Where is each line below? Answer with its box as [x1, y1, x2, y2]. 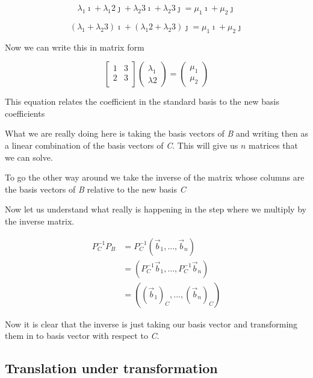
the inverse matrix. [5, 214, 75, 227]
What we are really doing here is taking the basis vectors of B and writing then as [5, 127, 308, 140]
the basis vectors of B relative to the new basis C [5, 182, 186, 195]
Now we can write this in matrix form [5, 40, 144, 53]
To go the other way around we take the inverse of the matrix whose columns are [5, 171, 305, 184]
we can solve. [5, 150, 53, 163]
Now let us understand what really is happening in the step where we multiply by [5, 203, 306, 215]
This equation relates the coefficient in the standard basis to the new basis [5, 95, 279, 108]
